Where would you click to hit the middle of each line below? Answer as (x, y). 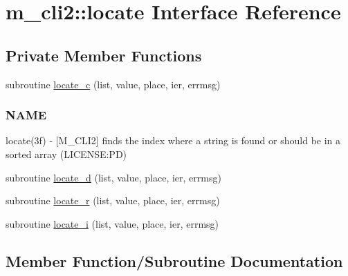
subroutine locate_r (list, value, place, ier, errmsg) (113, 200)
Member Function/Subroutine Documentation (174, 260)
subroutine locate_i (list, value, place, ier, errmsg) (112, 223)
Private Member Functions (104, 55)
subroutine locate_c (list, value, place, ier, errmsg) (113, 84)
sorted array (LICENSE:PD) (66, 154)
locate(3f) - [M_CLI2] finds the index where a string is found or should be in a (173, 140)
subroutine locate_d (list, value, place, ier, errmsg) (113, 177)
